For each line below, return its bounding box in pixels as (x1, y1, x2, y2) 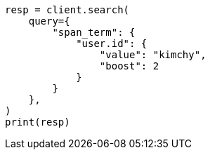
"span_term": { (52, 27, 136, 38)
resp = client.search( (5, 4, 130, 15)
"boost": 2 (99, 60, 159, 72)
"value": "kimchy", (99, 49, 206, 60)
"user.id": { (76, 38, 147, 49)
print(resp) (5, 116, 70, 128)
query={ (28, 15, 70, 27)
